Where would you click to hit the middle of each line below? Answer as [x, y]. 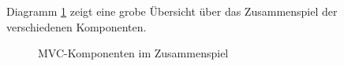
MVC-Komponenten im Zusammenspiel [133, 53]
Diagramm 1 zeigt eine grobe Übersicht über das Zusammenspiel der [172, 11]
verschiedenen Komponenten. [77, 26]
